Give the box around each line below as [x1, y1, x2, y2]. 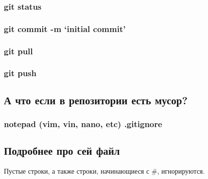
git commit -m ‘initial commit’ [4, 22, 126, 34]
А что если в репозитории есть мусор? [4, 92, 188, 107]
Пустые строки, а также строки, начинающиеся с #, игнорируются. [4, 166, 205, 176]
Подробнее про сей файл [4, 143, 120, 158]
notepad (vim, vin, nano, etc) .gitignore [4, 118, 162, 130]
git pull [4, 45, 33, 57]
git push [4, 67, 36, 79]
